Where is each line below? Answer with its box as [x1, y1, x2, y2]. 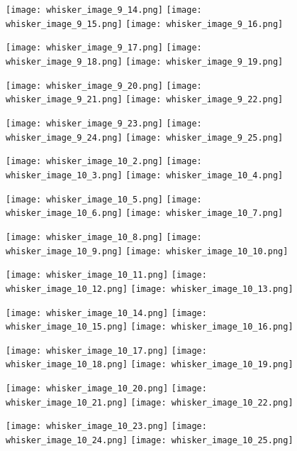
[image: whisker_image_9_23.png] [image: [6, 118, 202, 129]
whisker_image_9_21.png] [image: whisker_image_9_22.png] [6, 94, 284, 105]
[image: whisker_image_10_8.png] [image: [6, 232, 202, 242]
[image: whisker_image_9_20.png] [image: [6, 80, 202, 91]
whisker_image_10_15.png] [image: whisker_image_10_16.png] [6, 322, 293, 332]
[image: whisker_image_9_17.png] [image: [6, 43, 202, 53]
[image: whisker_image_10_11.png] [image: [6, 270, 207, 281]
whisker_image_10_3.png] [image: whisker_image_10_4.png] [6, 170, 284, 180]
